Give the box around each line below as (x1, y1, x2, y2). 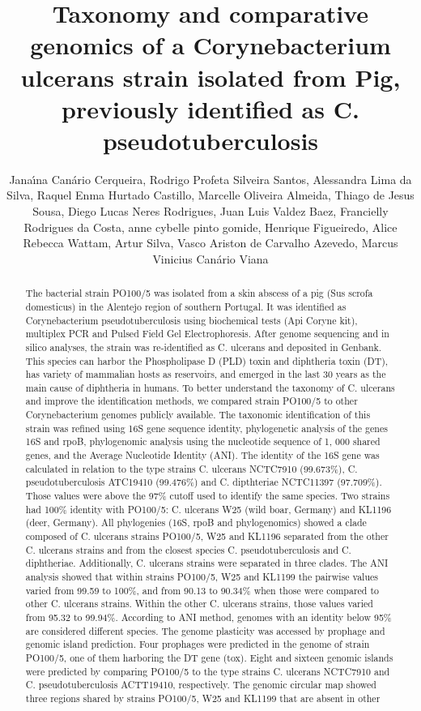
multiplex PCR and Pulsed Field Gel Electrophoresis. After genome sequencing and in (25, 327, 389, 341)
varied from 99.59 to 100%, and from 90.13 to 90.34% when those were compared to (25, 583, 379, 597)
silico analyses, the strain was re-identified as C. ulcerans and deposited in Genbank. (25, 340, 382, 353)
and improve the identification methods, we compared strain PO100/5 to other (25, 394, 358, 408)
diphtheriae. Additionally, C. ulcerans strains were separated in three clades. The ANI (25, 556, 389, 570)
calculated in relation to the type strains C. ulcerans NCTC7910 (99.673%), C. (25, 461, 358, 475)
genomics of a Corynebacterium (30, 28, 391, 62)
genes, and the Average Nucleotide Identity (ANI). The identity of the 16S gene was (25, 448, 380, 462)
